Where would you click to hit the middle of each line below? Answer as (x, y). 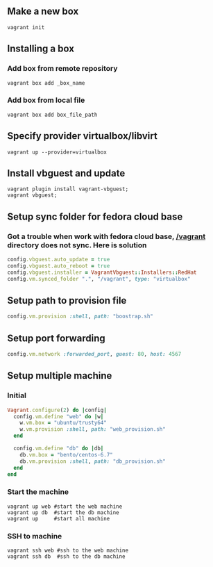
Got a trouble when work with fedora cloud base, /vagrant (106, 236)
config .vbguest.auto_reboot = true (59, 266)
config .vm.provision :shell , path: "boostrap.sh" (80, 317)
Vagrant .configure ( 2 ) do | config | (57, 410)
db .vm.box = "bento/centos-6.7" (66, 454)
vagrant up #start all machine (59, 518)
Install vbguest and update (66, 173)
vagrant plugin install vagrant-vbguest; (68, 189)
